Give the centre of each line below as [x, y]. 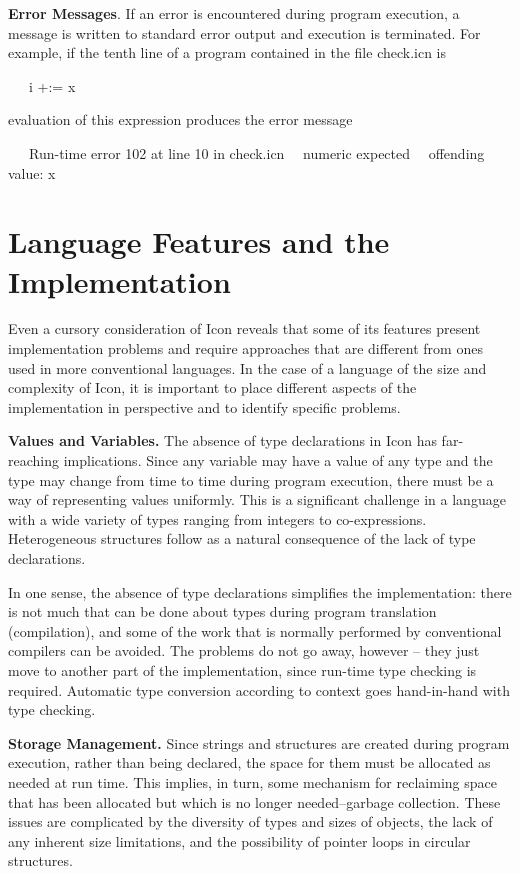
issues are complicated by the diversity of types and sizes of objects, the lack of [250, 821]
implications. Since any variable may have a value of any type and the [278, 460]
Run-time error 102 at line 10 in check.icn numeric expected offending [256, 152]
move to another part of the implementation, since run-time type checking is [242, 669]
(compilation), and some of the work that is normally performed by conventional [255, 630]
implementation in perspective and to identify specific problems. [204, 406]
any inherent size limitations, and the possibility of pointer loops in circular [239, 840]
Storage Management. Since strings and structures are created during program [259, 742]
